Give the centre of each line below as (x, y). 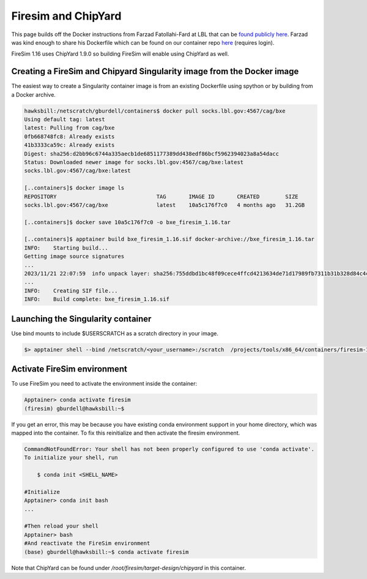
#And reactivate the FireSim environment (87, 544)
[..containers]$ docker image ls (74, 188)
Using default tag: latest (65, 119)
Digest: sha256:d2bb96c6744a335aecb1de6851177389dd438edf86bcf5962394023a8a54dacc (152, 154)
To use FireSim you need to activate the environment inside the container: (104, 384)
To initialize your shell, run (71, 458)
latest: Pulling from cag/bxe (69, 128)
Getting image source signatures (74, 256)
